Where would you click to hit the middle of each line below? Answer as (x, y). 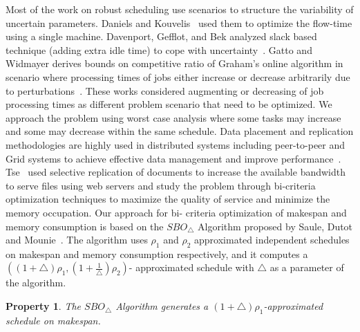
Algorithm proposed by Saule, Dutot (275, 226)
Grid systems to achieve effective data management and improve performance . (173, 158)
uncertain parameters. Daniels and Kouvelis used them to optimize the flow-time (179, 22)
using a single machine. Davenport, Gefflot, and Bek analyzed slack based (161, 36)
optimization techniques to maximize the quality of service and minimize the (168, 199)
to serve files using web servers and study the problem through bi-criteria (161, 185)
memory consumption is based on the (85, 226)
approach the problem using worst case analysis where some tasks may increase (173, 117)
